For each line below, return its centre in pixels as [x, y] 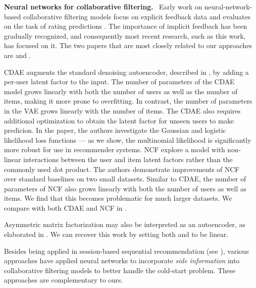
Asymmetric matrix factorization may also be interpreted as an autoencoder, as [125, 224]
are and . [18, 55]
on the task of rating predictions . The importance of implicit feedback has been [126, 26]
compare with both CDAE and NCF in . [66, 207]
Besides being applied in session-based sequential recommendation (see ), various [127, 251]
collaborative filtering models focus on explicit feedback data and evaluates [137, 16]
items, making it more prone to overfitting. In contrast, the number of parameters [128, 101]
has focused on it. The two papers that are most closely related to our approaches [128, 45]
